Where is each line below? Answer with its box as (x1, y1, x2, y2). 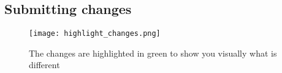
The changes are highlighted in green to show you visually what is (29, 46, 277, 59)
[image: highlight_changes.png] (29, 29, 161, 38)
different (29, 58, 60, 71)
